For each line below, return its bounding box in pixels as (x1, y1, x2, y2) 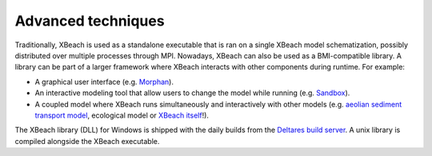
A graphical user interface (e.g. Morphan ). (34, 77, 174, 86)
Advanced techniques (14, 12, 165, 30)
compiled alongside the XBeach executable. (14, 136, 160, 146)
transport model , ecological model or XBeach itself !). (34, 110, 210, 120)
